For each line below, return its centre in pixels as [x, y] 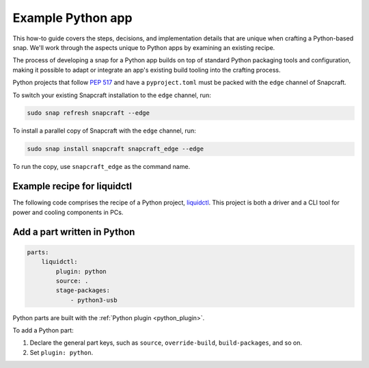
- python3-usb [94, 300]
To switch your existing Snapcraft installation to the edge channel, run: [112, 95]
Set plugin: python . [61, 352]
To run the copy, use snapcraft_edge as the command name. [101, 167]
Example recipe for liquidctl [72, 186]
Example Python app [72, 18]
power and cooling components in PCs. [68, 212]
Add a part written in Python [74, 232]
